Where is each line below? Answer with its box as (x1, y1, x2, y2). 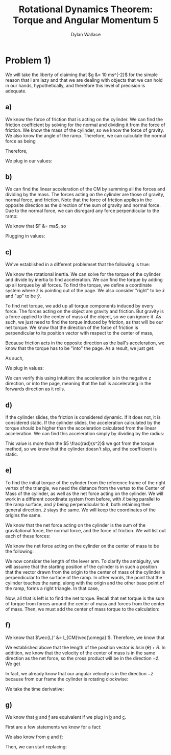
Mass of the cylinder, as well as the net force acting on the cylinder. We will (5, 490, 163, 497)
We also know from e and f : (5, 734, 63, 740)
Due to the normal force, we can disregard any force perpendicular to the (5, 208, 159, 214)
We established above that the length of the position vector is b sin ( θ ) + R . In (5, 644, 166, 650)
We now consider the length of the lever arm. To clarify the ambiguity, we (5, 558, 160, 564)
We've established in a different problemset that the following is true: (5, 262, 151, 268)
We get (5, 660, 20, 667)
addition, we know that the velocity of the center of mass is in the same (5, 650, 156, 656)
